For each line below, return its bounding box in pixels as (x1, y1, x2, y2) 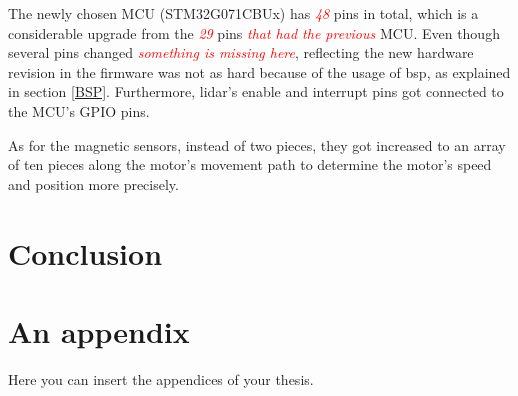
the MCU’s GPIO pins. (8, 100, 150, 121)
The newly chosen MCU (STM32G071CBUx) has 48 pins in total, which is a (8, 3, 479, 23)
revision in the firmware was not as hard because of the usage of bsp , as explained (8, 61, 511, 82)
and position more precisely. (8, 173, 179, 194)
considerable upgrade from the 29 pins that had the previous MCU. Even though (8, 22, 500, 43)
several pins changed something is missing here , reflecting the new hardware (8, 42, 474, 63)
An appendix (8, 310, 190, 351)
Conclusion (8, 232, 163, 273)
